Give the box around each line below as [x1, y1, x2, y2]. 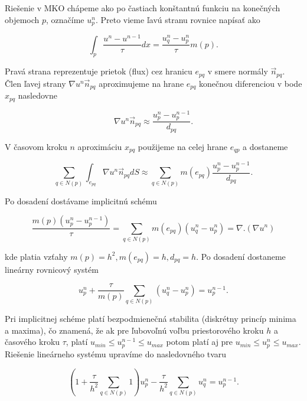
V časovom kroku [5, 140, 67, 152]
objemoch [5, 13, 40, 25]
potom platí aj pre [166, 335, 233, 348]
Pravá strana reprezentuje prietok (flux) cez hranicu [5, 65, 192, 77]
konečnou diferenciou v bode [199, 77, 302, 89]
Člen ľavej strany [5, 77, 66, 89]
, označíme [46, 13, 84, 25]
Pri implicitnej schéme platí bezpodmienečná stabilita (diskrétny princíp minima [5, 312, 296, 325]
